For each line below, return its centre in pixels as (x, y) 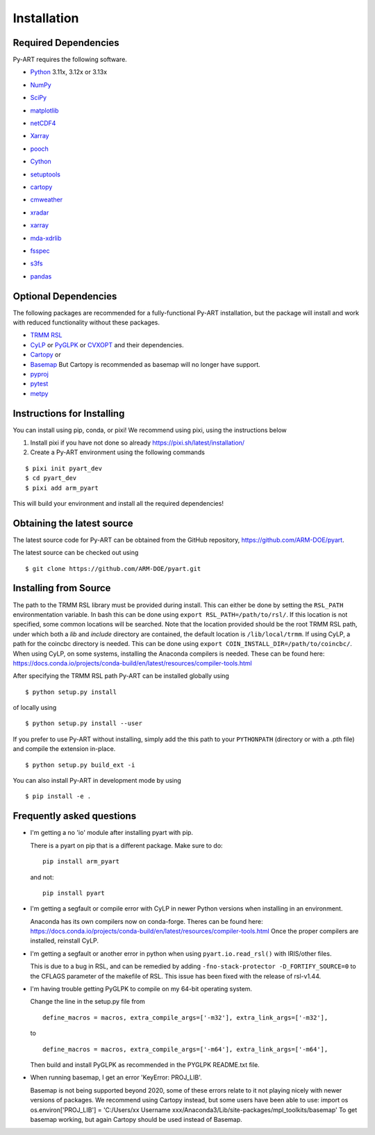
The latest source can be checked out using (76, 553)
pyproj (39, 374)
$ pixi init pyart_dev (64, 468)
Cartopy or (46, 355)
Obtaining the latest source (73, 523)
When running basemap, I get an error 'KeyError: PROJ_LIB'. (116, 1077)
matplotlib (44, 110)
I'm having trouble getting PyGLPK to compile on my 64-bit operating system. (141, 989)
